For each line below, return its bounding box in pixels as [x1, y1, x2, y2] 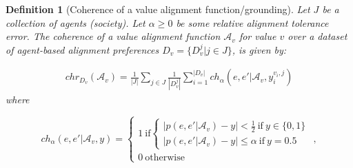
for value [239, 29, 276, 43]
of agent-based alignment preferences [6, 42, 159, 56]
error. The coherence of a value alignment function [6, 29, 221, 43]
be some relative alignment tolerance [176, 15, 329, 30]
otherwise [145, 152, 185, 162]
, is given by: [232, 42, 287, 56]
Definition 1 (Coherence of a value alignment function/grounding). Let [6, 2, 310, 16]
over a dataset [288, 29, 347, 43]
